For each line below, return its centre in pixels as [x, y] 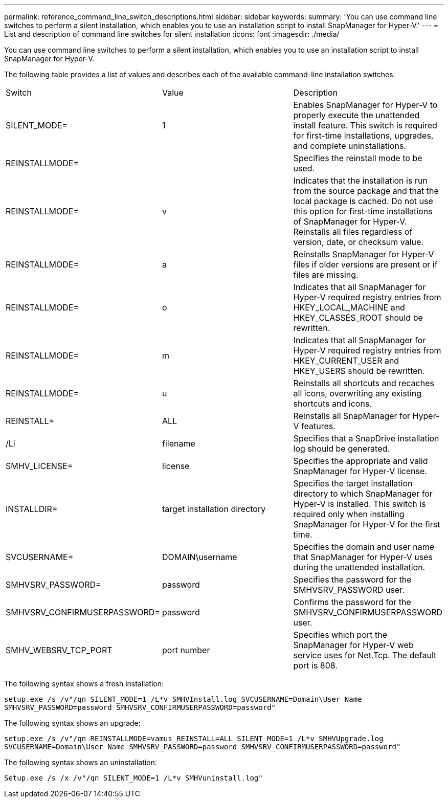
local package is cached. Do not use [363, 201]
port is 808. [315, 665]
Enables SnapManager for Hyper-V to [365, 105]
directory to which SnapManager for [363, 494]
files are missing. [326, 275]
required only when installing [349, 514]
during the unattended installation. [359, 567]
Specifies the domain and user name [364, 547]
